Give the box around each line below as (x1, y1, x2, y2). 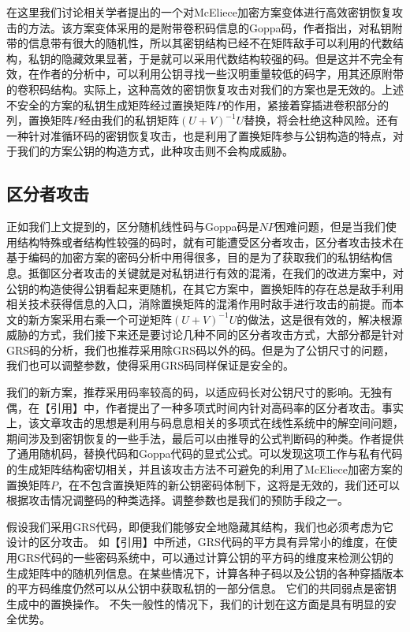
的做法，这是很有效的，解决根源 (237, 310, 403, 327)
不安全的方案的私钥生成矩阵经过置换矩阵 (6, 96, 216, 113)
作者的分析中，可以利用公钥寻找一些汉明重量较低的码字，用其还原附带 (39, 65, 404, 82)
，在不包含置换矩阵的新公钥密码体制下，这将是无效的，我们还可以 (58, 476, 400, 493)
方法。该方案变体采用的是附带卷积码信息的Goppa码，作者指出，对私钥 (28, 19, 392, 35)
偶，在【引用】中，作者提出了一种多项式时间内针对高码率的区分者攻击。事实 (6, 399, 404, 415)
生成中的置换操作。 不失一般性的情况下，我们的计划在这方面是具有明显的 (6, 595, 386, 612)
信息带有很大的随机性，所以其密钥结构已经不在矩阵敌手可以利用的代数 (28, 35, 393, 51)
